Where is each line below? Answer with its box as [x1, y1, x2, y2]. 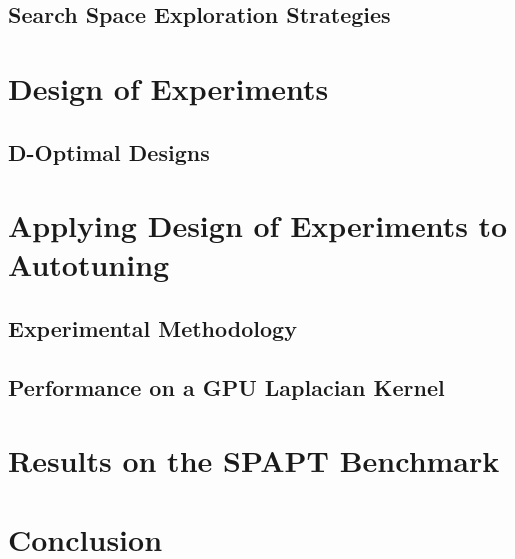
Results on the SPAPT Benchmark [8, 440, 500, 481]
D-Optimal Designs [8, 136, 210, 167]
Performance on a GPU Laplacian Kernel [8, 371, 445, 402]
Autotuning [8, 244, 170, 285]
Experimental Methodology [8, 312, 297, 343]
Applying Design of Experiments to [8, 205, 508, 246]
